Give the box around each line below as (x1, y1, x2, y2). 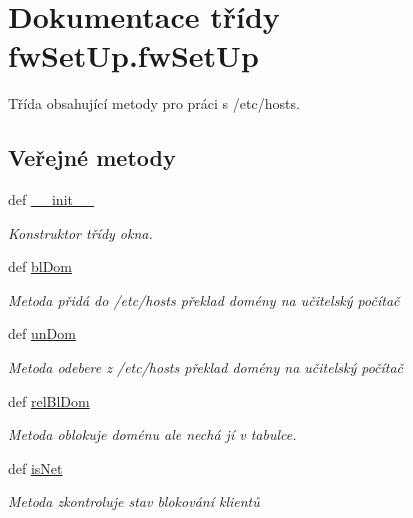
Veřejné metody (8, 142, 176, 173)
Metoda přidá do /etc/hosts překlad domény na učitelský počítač (8, 289, 400, 310)
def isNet (8, 457, 63, 478)
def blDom (8, 256, 72, 277)
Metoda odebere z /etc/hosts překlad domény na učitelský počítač (8, 357, 404, 378)
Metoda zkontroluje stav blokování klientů (8, 491, 260, 512)
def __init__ (8, 189, 94, 210)
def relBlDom (8, 390, 90, 411)
